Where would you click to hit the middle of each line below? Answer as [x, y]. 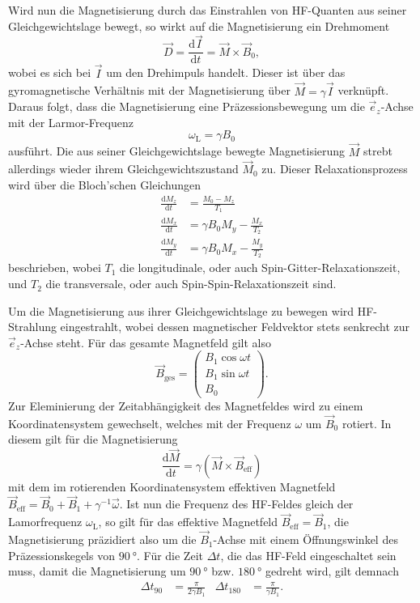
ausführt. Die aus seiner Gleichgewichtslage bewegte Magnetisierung [177, 151]
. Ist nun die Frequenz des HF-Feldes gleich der [236, 504]
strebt [378, 151]
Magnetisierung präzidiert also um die [102, 539]
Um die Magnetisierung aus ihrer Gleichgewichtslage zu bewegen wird [181, 310]
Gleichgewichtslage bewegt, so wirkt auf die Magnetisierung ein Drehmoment [199, 25]
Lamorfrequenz [45, 522]
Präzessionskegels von [62, 555]
